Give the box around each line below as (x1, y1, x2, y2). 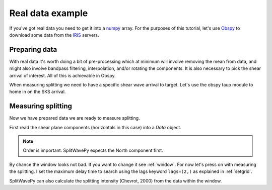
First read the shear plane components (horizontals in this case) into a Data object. (9, 124, 181, 130)
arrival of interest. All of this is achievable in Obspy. (9, 72, 116, 78)
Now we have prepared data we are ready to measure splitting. (9, 115, 141, 121)
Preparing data (9, 45, 57, 54)
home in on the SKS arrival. (9, 88, 66, 95)
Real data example (9, 8, 88, 19)
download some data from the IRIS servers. (9, 32, 99, 38)
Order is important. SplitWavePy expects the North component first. (23, 147, 163, 153)
